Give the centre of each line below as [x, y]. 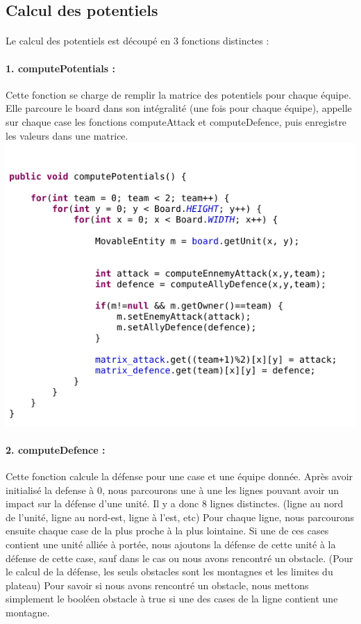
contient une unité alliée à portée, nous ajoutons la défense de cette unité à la [171, 544]
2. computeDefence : [56, 449]
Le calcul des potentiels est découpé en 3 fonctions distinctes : [137, 41]
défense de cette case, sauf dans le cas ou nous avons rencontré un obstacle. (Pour [179, 558]
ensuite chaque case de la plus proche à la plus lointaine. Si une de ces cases [167, 531]
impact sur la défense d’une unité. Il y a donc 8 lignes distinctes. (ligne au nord [175, 503]
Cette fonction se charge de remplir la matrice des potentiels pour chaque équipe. [178, 94]
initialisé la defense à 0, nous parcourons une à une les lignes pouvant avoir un [173, 490]
